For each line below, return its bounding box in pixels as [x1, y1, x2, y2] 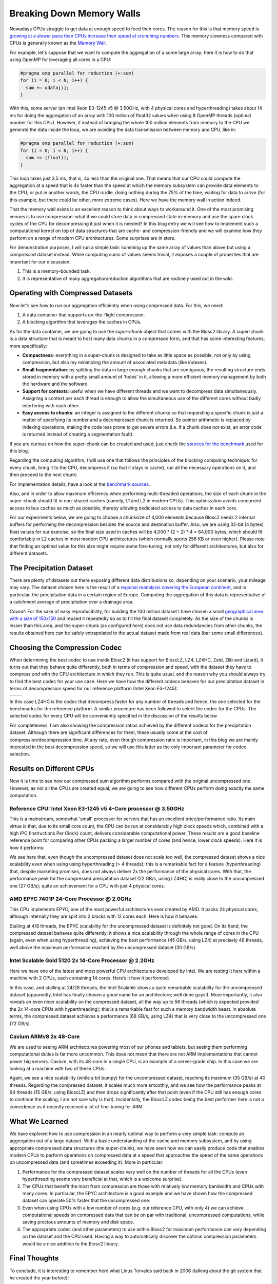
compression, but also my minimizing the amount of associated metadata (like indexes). [22, 360, 208, 366]
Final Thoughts [9, 1254, 59, 1263]
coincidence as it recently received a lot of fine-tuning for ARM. [9, 1103, 144, 1109]
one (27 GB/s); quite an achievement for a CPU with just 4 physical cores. [9, 882, 165, 889]
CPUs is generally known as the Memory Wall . [9, 40, 107, 46]
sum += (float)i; [26, 155, 69, 161]
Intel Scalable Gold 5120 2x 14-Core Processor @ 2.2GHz [9, 957, 155, 964]
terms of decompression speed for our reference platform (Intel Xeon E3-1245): [9, 686, 178, 692]
